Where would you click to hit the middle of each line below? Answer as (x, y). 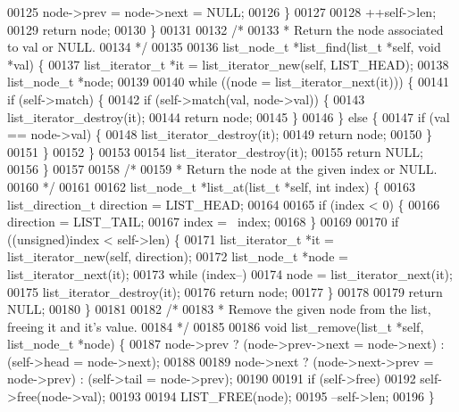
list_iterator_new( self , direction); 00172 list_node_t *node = (178, 256)
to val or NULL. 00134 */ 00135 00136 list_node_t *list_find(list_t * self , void (224, 47)
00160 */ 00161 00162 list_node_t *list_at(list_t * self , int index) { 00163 (211, 186)
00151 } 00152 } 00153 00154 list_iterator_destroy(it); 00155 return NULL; (215, 151)
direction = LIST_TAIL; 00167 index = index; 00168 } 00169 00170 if (203, 222)
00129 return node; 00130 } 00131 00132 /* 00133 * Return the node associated (225, 29)
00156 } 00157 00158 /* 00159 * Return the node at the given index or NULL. (222, 169)
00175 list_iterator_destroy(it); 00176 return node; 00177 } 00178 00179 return (225, 291)
